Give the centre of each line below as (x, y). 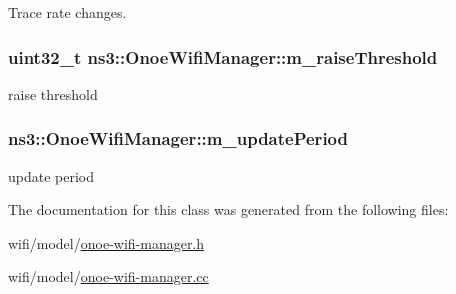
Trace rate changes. (67, 12)
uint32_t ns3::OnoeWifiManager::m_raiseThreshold (223, 56)
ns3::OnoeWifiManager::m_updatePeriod (178, 138)
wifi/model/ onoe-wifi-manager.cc (108, 276)
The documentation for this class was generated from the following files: (228, 209)
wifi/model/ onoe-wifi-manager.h (106, 242)
